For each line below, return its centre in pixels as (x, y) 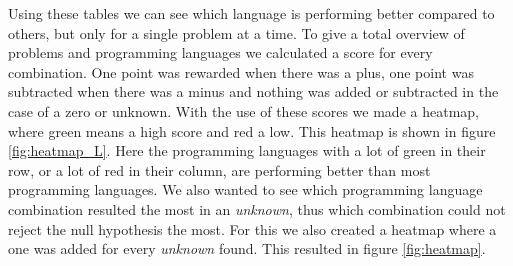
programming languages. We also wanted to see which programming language (245, 189)
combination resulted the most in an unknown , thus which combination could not (257, 208)
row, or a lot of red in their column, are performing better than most (219, 169)
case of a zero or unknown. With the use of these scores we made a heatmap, (243, 110)
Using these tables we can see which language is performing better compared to (251, 13)
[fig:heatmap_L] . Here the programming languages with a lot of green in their (247, 150)
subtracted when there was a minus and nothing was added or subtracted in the (253, 91)
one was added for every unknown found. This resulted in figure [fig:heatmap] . (247, 248)
